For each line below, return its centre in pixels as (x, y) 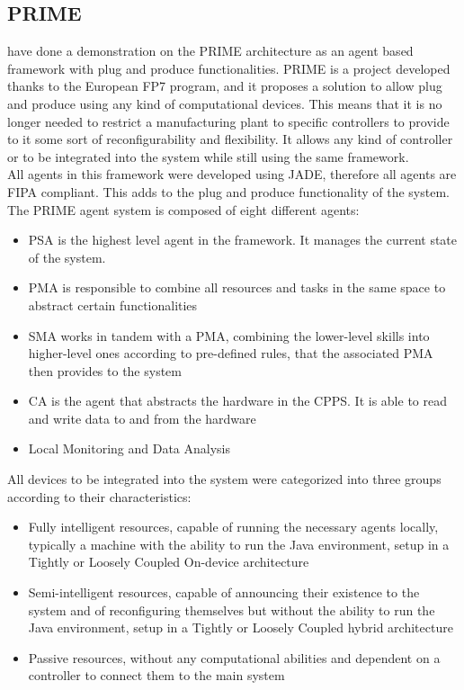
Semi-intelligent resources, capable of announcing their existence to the (224, 592)
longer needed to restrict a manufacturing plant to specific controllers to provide (228, 121)
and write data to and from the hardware (142, 418)
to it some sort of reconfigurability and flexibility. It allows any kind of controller (230, 139)
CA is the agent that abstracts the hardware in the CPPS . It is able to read (237, 401)
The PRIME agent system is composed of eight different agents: (183, 209)
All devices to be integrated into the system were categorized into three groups (224, 479)
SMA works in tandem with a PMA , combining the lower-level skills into (229, 335)
